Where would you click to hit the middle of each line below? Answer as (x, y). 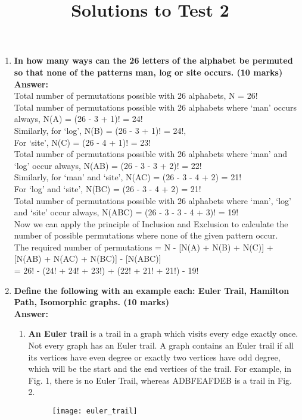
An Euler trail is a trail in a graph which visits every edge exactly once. (163, 333)
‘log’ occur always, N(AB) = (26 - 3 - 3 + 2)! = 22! (108, 165)
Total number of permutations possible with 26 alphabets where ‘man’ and (150, 154)
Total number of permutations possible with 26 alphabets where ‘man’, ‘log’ (152, 200)
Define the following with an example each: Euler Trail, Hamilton (152, 290)
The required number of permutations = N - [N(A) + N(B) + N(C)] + (144, 247)
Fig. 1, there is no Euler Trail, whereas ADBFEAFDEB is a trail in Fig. (160, 380)
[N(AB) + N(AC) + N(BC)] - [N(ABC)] (88, 258)
